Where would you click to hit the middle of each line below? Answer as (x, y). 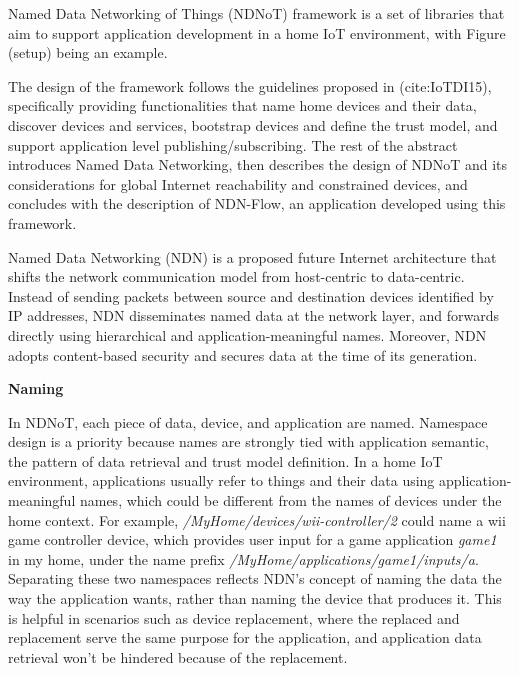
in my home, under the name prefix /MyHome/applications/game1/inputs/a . (243, 558)
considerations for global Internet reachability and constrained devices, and (238, 183)
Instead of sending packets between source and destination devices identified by (251, 295)
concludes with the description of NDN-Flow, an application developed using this (257, 203)
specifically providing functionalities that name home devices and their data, (242, 105)
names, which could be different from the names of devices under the (290, 500)
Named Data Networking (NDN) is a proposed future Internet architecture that (252, 256)
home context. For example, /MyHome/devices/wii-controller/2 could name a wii (257, 519)
